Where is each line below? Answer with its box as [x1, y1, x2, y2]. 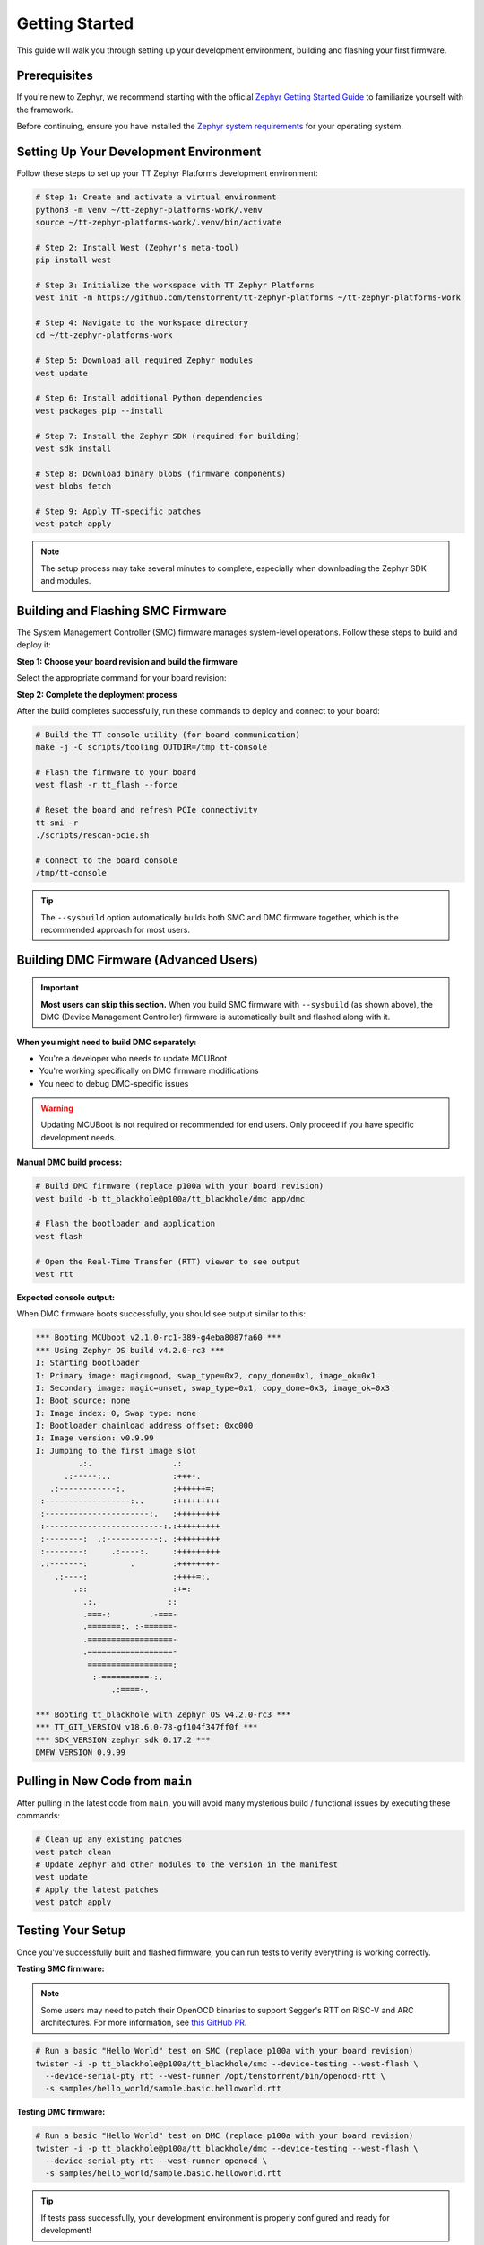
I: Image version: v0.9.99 [35, 1433, 154, 1443]
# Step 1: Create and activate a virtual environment [35, 192, 277, 202]
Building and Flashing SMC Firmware [16, 603, 228, 619]
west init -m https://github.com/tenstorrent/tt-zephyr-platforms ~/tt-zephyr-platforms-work [35, 293, 462, 303]
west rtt [35, 1269, 74, 1279]
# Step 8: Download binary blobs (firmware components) [35, 468, 287, 479]
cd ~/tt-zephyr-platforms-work [35, 330, 174, 340]
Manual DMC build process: [16, 1157, 123, 1167]
